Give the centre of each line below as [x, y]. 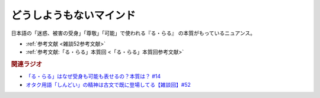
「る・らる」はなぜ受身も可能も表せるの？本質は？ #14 [93, 76]
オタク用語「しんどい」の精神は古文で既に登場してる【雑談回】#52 [108, 84]
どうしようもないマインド [73, 15]
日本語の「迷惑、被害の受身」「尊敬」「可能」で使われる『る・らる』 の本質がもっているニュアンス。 [133, 33]
